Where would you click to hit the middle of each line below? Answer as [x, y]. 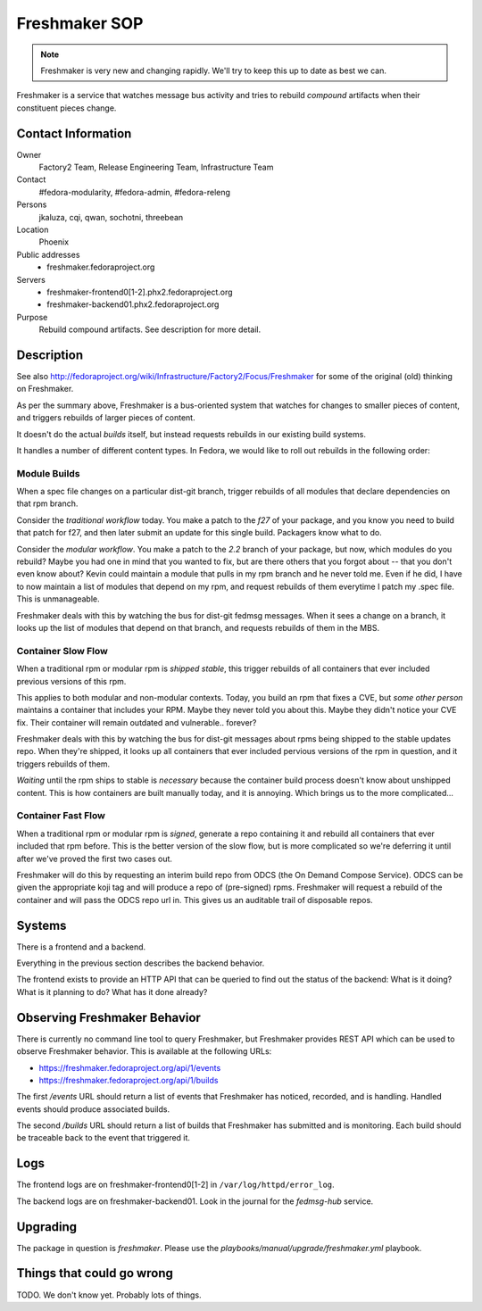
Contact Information [74, 133]
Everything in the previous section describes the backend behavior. [141, 963]
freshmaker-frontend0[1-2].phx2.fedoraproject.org [140, 292]
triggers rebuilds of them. [63, 764]
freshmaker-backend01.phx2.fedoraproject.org [133, 304]
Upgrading [47, 1227]
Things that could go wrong [95, 1273]
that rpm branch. [47, 503]
